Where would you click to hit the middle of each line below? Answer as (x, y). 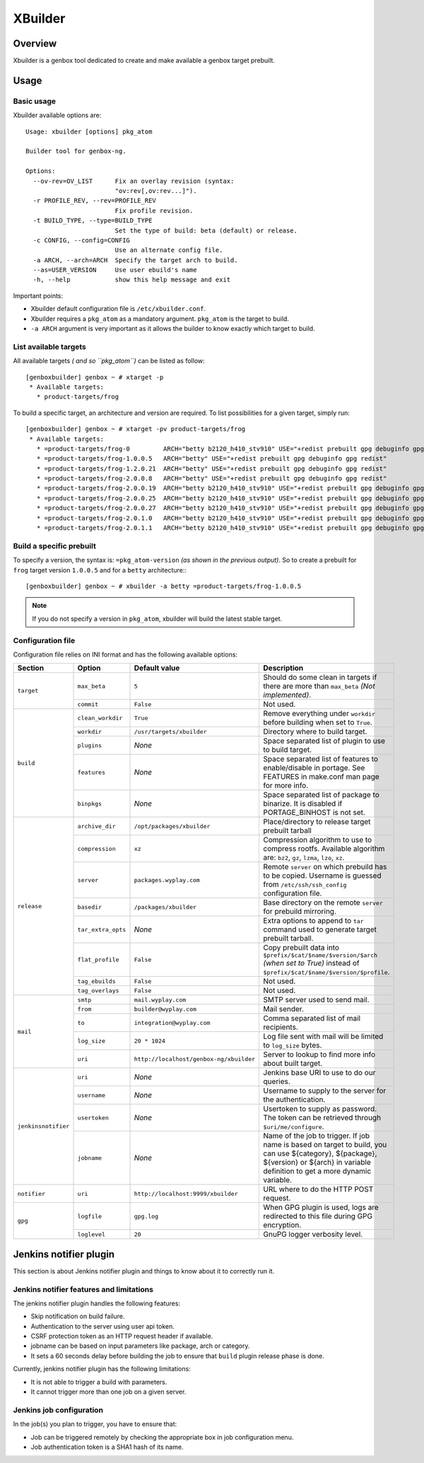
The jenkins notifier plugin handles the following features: (96, 1303)
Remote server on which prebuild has (325, 867)
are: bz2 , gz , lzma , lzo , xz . (304, 857)
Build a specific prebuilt (55, 546)
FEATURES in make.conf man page (321, 777)
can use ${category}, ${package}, (320, 1153)
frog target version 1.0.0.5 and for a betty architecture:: (100, 570)
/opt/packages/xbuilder (172, 826)
